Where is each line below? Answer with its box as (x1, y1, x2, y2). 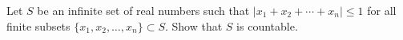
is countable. (236, 17, 298, 34)
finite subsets (6, 17, 71, 34)
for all (367, 2, 397, 18)
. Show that (165, 17, 223, 34)
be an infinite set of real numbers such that (37, 2, 250, 18)
